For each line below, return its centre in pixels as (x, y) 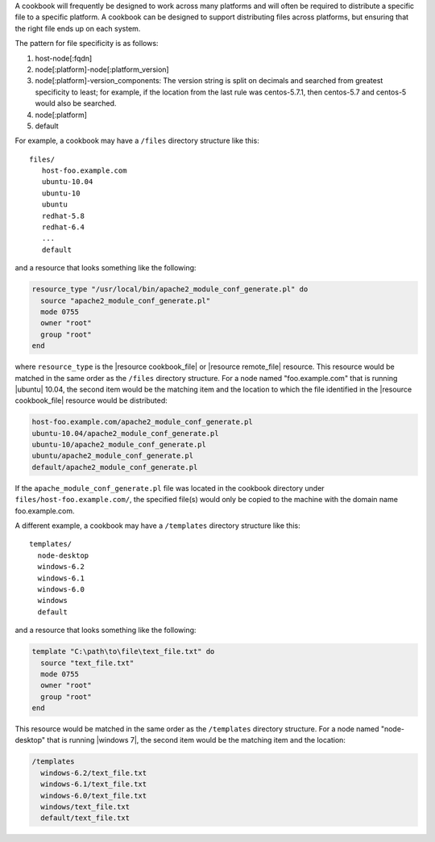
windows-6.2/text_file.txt (94, 773)
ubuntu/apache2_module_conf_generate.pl (112, 456)
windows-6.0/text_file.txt (94, 796)
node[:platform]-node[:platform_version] (102, 69)
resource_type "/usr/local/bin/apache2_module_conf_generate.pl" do (170, 289)
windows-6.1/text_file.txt (94, 784)
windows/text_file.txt (85, 806)
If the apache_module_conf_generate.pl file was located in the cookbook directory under (170, 488)
